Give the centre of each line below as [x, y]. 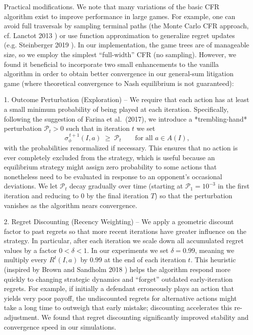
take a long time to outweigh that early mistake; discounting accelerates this [118, 307]
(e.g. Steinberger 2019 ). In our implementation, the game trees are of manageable [127, 45]
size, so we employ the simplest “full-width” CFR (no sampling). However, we [120, 54]
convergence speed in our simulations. [60, 326]
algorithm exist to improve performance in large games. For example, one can [120, 16]
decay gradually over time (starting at [126, 186]
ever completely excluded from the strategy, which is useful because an [109, 157]
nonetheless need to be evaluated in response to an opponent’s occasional [113, 176]
